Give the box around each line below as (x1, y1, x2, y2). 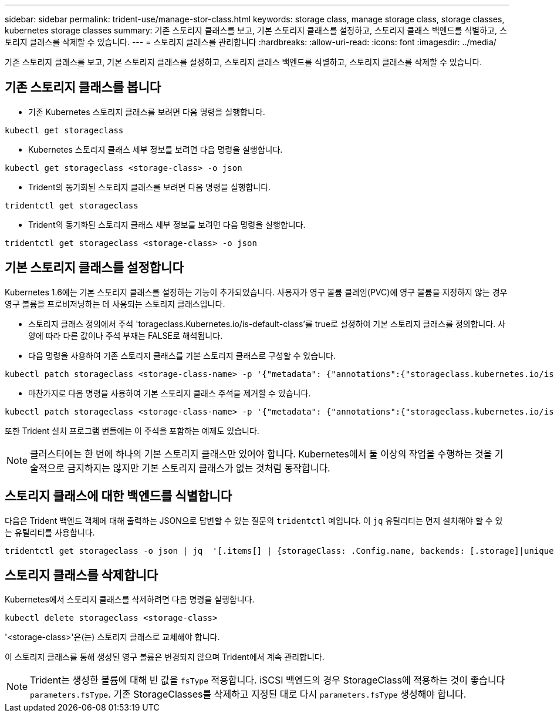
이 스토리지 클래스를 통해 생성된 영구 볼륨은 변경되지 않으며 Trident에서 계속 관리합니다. (5, 652, 325, 662)
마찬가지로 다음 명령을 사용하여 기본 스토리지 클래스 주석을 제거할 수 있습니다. (28, 388, 311, 398)
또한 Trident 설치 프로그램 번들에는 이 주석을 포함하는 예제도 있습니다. (5, 425, 259, 436)
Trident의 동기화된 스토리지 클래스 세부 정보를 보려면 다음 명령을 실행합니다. (28, 219, 306, 230)
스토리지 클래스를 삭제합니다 (5, 567, 158, 583)
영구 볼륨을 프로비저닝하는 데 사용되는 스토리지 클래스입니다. (5, 298, 225, 309)
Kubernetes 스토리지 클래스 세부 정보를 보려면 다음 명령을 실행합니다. (28, 144, 283, 154)
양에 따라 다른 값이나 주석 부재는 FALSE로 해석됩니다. (28, 330, 223, 341)
